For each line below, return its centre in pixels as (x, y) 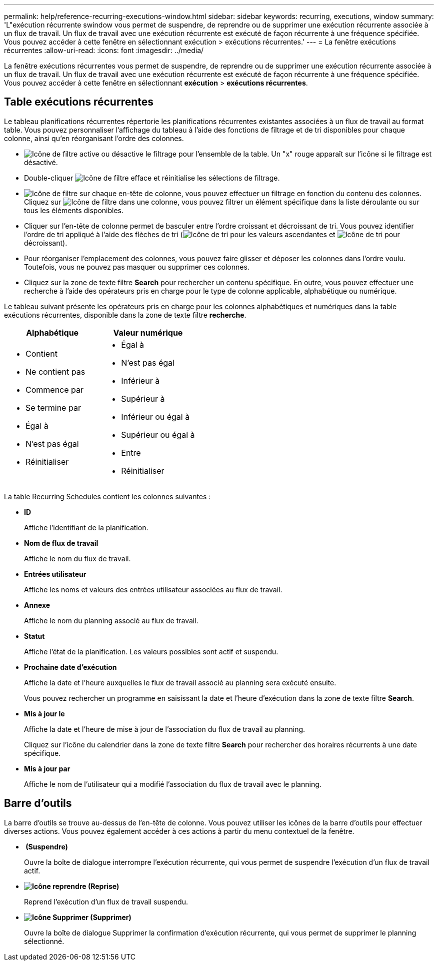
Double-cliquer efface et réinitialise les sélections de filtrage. (152, 178)
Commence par (55, 389)
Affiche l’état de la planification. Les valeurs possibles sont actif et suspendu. (151, 651)
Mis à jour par (47, 768)
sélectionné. (44, 941)
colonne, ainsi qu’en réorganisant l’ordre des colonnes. (94, 138)
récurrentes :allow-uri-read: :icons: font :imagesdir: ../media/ (104, 50)
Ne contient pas (55, 371)
